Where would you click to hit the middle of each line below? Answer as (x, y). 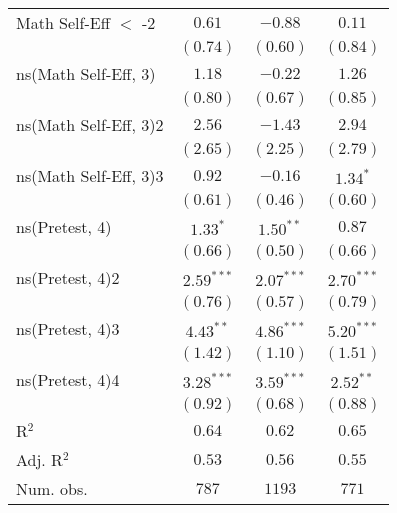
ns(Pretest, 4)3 (68, 328)
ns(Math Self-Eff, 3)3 (90, 175)
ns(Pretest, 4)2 (68, 277)
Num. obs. (52, 488)
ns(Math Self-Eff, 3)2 (90, 124)
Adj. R (39, 459)
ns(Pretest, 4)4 (68, 379)
